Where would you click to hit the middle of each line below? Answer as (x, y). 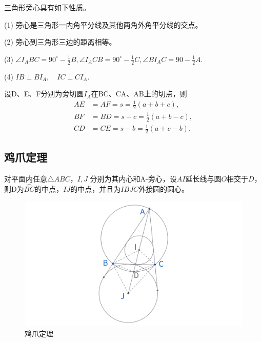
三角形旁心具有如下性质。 (47, 7)
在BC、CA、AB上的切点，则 (139, 94)
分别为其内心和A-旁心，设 (133, 179)
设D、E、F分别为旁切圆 (44, 94)
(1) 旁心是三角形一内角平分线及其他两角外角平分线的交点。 (103, 24)
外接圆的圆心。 (163, 188)
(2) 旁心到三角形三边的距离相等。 (60, 42)
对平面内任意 (26, 179)
